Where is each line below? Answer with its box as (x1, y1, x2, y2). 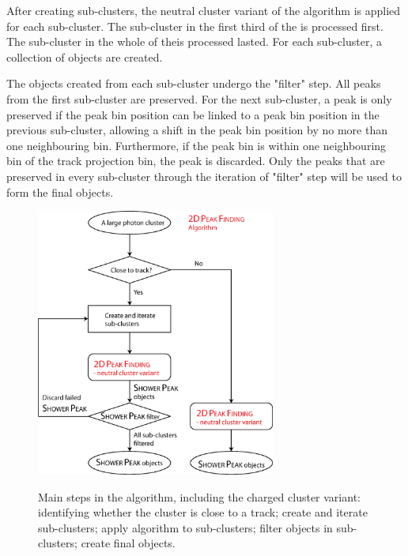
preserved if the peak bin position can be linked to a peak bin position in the (6, 106, 380, 122)
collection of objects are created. (6, 48, 163, 65)
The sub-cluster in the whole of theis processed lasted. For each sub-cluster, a (6, 33, 382, 50)
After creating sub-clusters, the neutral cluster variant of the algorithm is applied (6, 2, 401, 18)
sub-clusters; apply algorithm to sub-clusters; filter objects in (38, 519, 333, 535)
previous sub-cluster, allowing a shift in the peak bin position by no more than (6, 122, 387, 138)
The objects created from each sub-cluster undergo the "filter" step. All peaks (6, 75, 381, 92)
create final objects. (81, 535, 176, 551)
